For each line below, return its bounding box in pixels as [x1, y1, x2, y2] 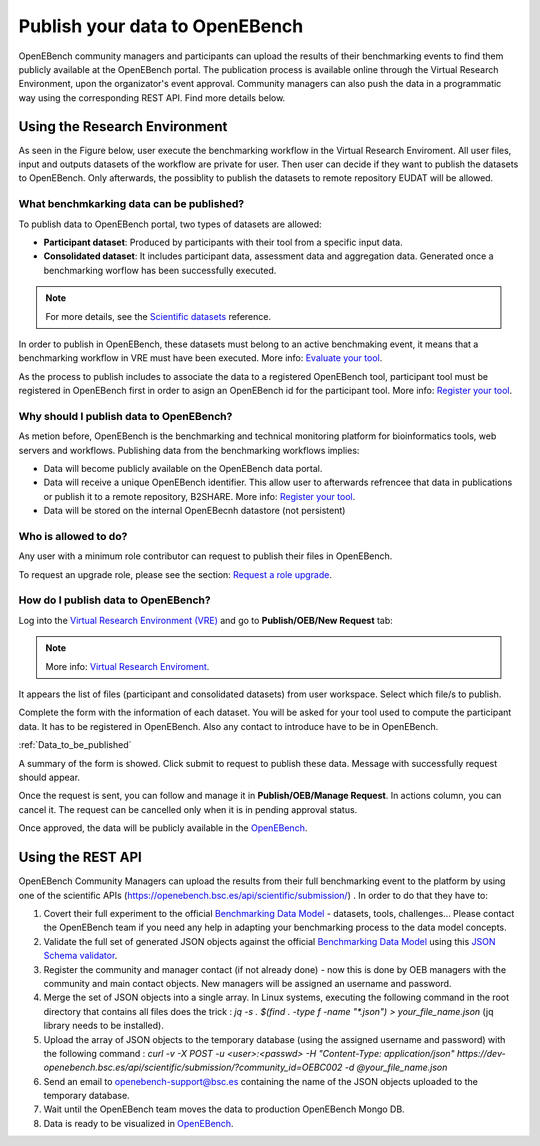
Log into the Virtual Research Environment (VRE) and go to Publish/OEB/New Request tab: [18, 614, 394, 626]
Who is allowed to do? [18, 529, 128, 543]
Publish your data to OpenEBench [18, 15, 304, 37]
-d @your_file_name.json [344, 1061, 448, 1074]
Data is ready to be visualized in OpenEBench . [43, 1117, 234, 1129]
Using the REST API [18, 849, 142, 866]
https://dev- [456, 1047, 506, 1059]
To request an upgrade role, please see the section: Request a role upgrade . [18, 568, 333, 580]
